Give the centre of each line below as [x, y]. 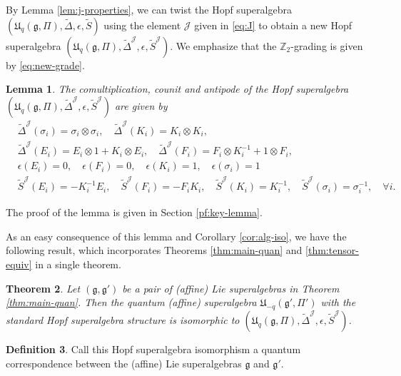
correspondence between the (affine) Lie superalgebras [124, 363]
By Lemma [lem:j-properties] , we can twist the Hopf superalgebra [149, 9]
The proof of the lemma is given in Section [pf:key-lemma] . [134, 212]
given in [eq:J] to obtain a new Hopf [273, 25]
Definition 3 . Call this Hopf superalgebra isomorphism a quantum [153, 349]
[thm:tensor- [332, 250]
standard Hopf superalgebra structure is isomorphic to [123, 319]
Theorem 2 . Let [43, 288]
